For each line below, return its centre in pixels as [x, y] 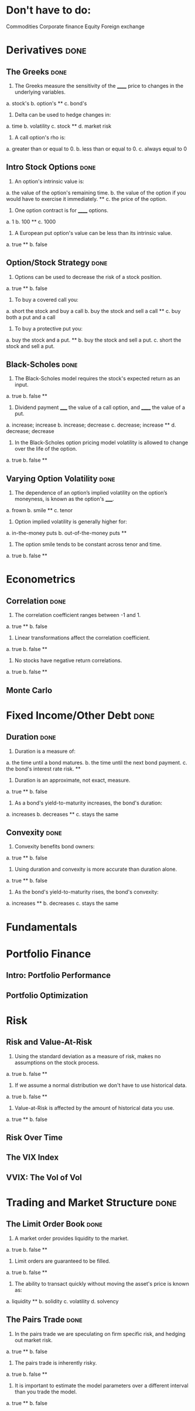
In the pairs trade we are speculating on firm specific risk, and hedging [100, 1334]
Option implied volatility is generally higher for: [71, 522]
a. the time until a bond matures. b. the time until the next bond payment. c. [97, 762]
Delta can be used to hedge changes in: [63, 114]
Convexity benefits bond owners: [54, 847]
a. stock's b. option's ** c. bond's [47, 103]
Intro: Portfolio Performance [59, 975]
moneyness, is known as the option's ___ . [64, 499]
